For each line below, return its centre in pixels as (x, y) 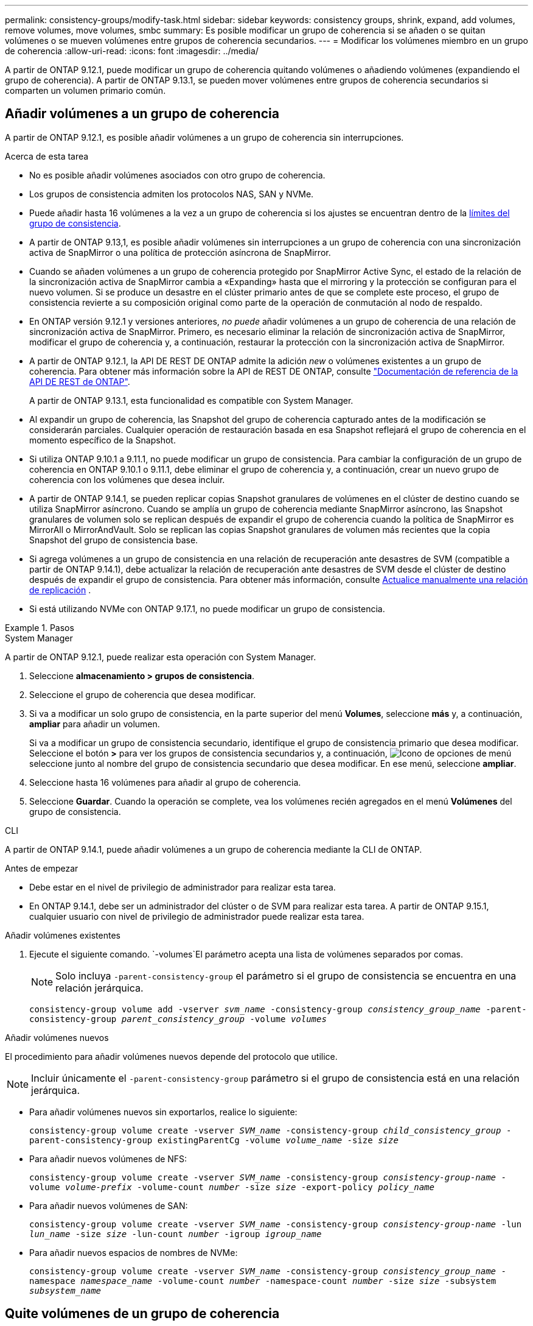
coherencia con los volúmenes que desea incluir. (127, 479)
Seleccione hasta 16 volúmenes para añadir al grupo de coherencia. (165, 782)
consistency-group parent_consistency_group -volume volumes (178, 1019)
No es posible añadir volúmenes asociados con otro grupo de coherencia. (177, 175)
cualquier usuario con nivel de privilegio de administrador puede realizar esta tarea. (197, 916)
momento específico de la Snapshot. (103, 440)
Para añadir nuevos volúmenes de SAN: (109, 1205)
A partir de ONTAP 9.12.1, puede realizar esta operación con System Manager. (161, 657)
